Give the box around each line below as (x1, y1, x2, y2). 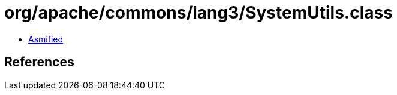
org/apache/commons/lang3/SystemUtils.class (4, 2, 393, 23)
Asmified (28, 33, 64, 44)
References (4, 54, 74, 70)
